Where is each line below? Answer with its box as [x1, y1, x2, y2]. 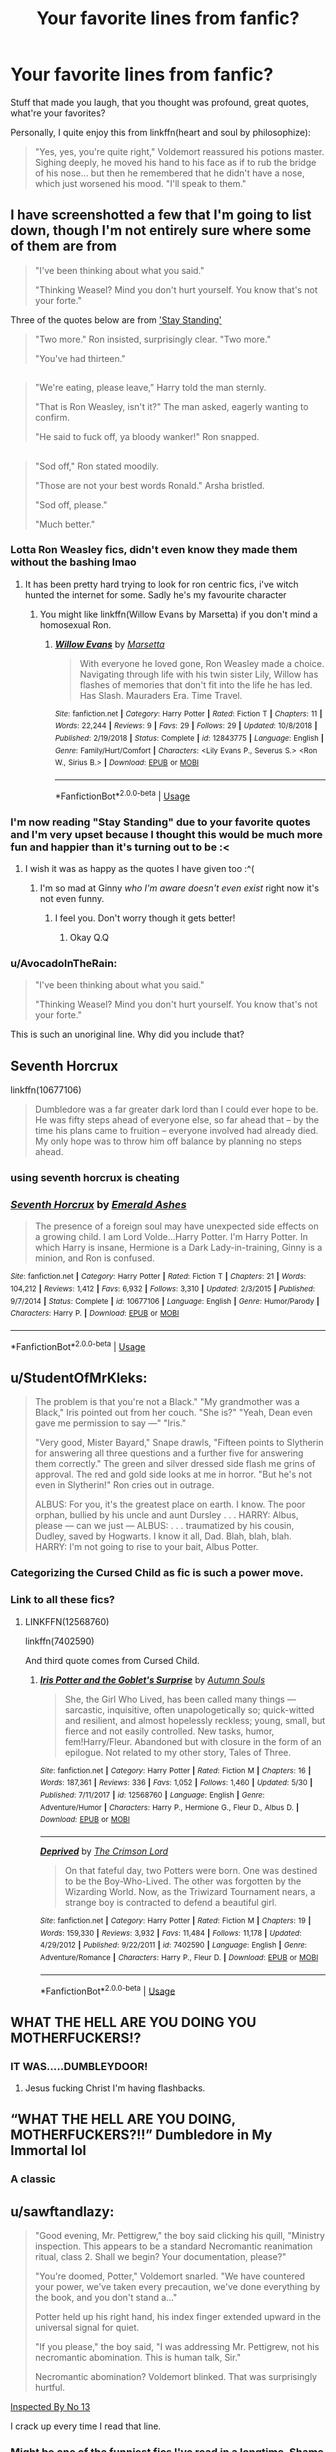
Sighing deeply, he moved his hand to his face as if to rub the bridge [34, 156, 317, 168]
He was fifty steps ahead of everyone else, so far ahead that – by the [34, 1114, 320, 1126]
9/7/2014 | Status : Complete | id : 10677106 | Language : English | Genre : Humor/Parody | [10, 1296, 320, 1306]
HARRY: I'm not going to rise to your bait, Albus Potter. [34, 1541, 259, 1553]
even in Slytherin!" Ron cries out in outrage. [34, 1479, 215, 1491]
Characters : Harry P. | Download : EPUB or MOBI [10, 1308, 180, 1319]
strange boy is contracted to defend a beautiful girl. [64, 1896, 277, 1908]
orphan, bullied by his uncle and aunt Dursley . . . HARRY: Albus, [34, 1509, 299, 1521]
